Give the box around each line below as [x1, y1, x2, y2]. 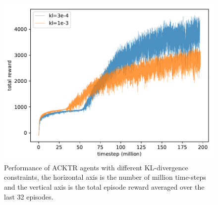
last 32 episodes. [4, 191, 54, 202]
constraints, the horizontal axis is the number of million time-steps [4, 172, 206, 182]
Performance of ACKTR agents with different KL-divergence [4, 162, 188, 172]
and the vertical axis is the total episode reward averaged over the [4, 182, 205, 192]
